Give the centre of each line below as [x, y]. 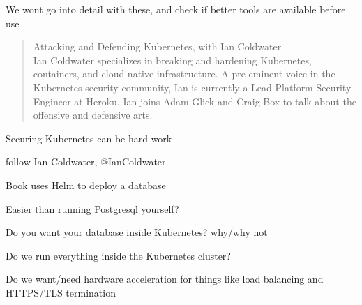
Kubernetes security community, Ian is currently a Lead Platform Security [192, 87]
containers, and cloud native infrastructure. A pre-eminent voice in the [184, 74]
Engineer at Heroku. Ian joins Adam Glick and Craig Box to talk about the [195, 101]
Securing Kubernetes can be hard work [89, 138]
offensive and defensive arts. [93, 115]
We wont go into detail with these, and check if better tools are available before [176, 9]
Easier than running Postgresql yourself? [92, 208]
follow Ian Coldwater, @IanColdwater [86, 162]
